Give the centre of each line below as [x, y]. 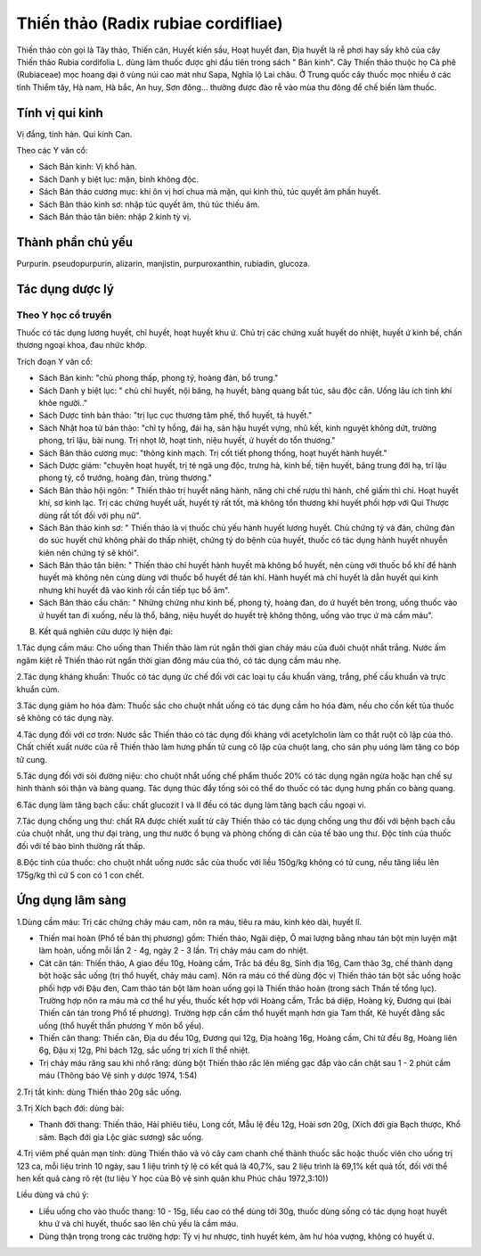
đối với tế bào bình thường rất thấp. [81, 846]
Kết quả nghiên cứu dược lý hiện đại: [106, 632]
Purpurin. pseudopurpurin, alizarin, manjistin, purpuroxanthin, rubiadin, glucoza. [163, 263]
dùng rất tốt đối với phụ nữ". [90, 515]
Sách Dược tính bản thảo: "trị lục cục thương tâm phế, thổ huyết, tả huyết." [175, 416]
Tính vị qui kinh [60, 113]
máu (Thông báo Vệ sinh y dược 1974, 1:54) [118, 1076]
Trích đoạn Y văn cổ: [55, 361]
